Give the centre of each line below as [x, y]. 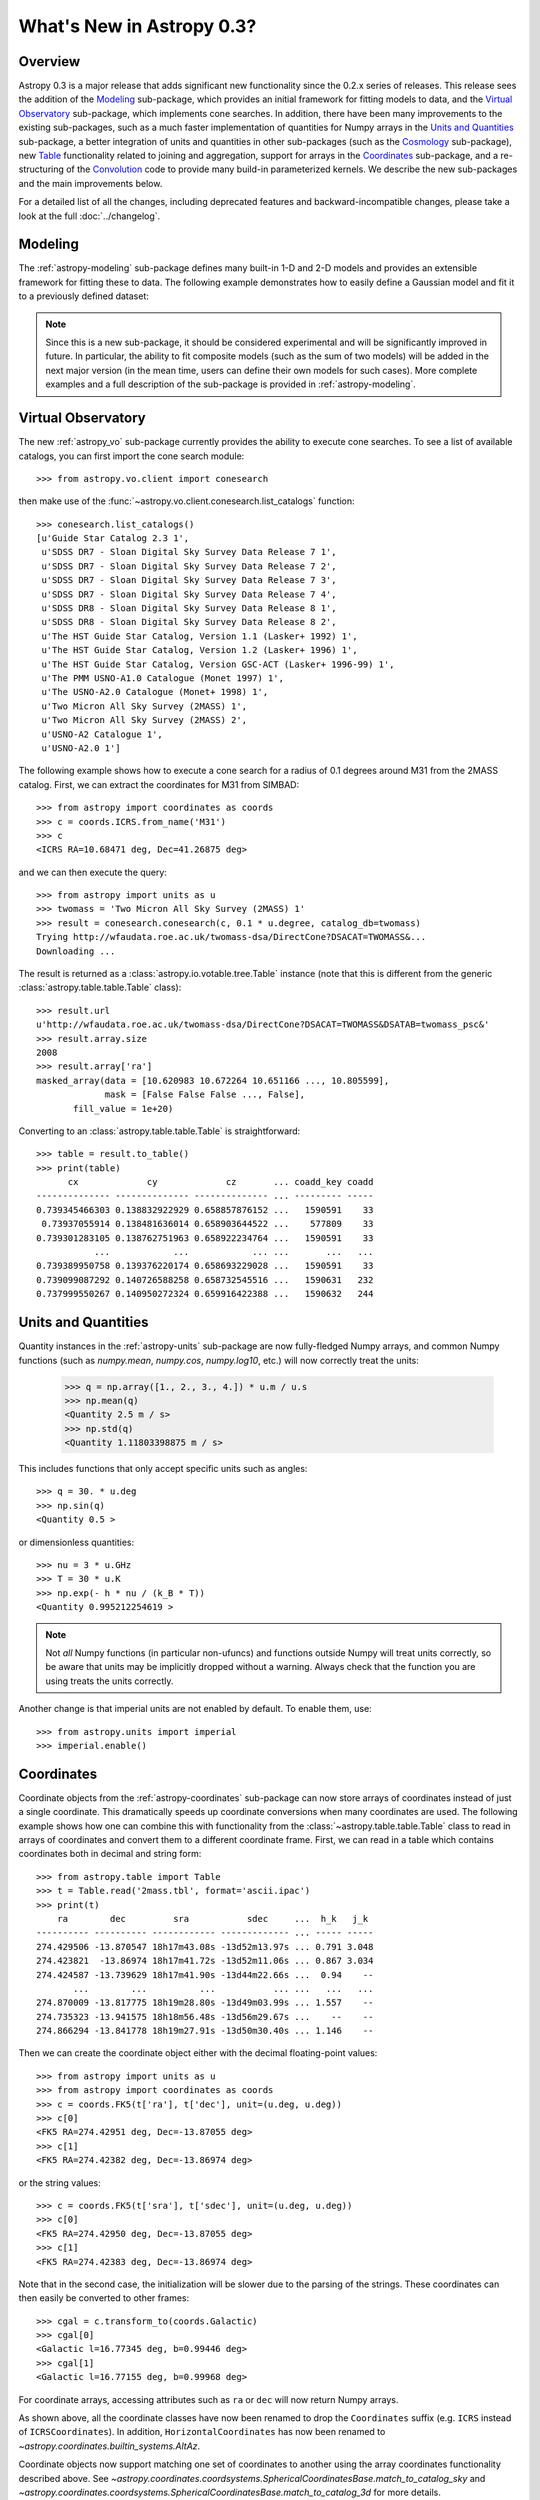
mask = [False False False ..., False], [204, 1094]
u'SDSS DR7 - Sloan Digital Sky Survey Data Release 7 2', [189, 566]
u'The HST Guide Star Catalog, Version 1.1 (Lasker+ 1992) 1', [200, 636]
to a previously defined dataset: [84, 296]
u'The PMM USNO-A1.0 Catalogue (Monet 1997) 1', [163, 678]
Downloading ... [76, 951]
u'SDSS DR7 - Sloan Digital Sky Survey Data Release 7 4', [189, 594]
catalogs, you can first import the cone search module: [131, 456]
